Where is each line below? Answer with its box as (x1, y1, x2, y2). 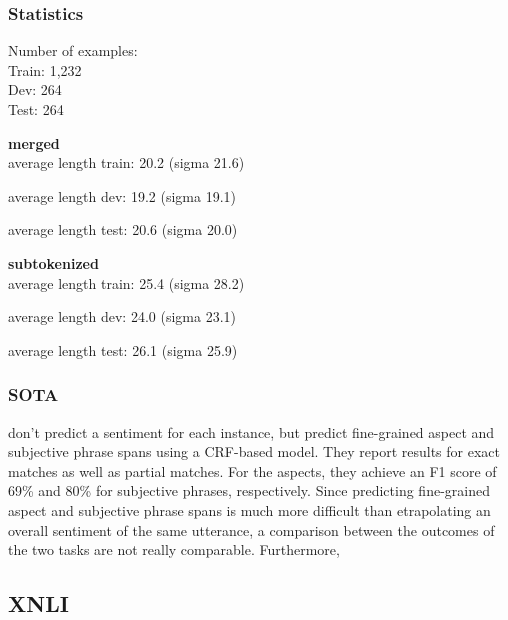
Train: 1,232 (8, 59, 82, 80)
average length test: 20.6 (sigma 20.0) (8, 219, 238, 240)
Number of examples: (8, 40, 138, 61)
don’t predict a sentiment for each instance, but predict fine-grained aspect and (8, 421, 495, 442)
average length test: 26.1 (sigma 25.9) (8, 339, 238, 360)
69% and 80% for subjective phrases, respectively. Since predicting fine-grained (8, 480, 490, 501)
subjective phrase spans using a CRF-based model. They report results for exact (8, 441, 500, 462)
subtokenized (8, 252, 99, 273)
